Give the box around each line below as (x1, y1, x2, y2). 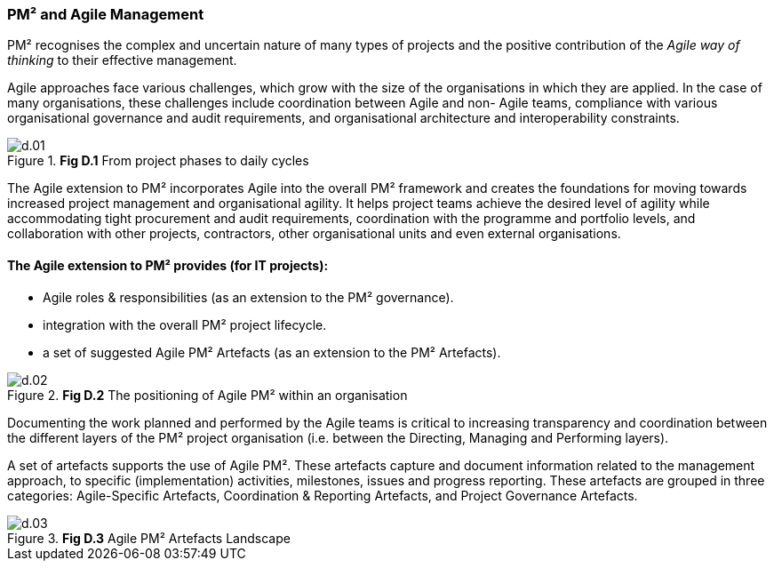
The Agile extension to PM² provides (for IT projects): (7, 257, 329, 273)
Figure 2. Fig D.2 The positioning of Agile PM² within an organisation (7, 387, 408, 403)
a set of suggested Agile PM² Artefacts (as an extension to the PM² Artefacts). (43, 344, 501, 360)
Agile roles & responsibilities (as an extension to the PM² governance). (43, 289, 454, 305)
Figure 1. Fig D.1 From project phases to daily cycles (7, 153, 309, 169)
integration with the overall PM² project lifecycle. (43, 316, 327, 332)
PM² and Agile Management (7, 5, 204, 23)
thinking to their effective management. (7, 52, 237, 68)
